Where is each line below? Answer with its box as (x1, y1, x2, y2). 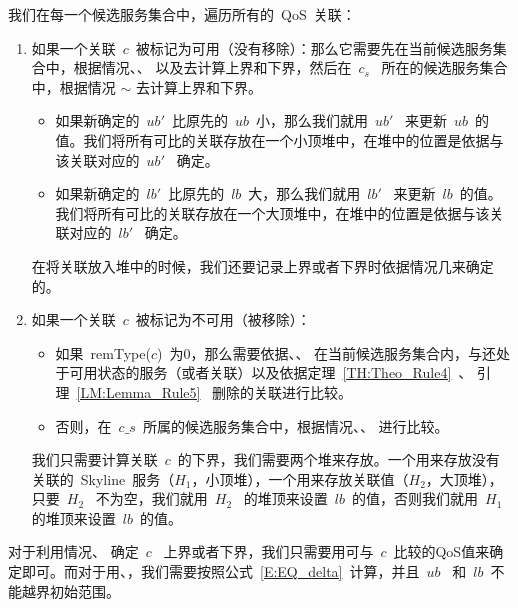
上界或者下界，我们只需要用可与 (163, 541, 374, 562)
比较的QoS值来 (393, 541, 490, 562)
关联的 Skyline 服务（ (31, 468, 175, 489)
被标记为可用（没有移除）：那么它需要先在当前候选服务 (135, 37, 493, 58)
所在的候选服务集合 (381, 57, 508, 78)
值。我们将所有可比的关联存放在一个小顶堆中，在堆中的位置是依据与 (55, 129, 504, 150)
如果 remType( (55, 342, 151, 363)
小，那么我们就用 (256, 110, 369, 131)
